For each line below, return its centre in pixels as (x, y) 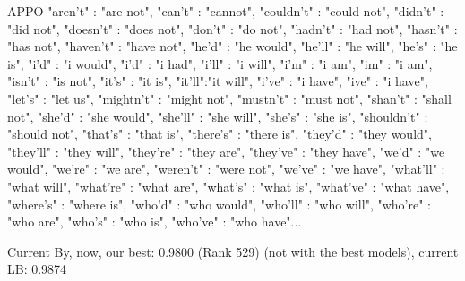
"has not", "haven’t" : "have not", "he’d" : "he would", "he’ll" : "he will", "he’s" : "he (232, 46)
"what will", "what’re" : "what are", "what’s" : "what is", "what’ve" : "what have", (228, 186)
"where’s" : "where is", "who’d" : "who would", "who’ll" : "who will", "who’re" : (219, 204)
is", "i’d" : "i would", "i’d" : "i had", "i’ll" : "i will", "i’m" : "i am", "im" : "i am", (220, 63)
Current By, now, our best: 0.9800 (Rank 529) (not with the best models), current (233, 251)
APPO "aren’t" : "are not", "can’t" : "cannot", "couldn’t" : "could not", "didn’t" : (226, 11)
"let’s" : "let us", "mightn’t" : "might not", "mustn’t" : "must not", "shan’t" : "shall (229, 98)
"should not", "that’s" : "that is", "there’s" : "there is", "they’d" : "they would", (220, 134)
